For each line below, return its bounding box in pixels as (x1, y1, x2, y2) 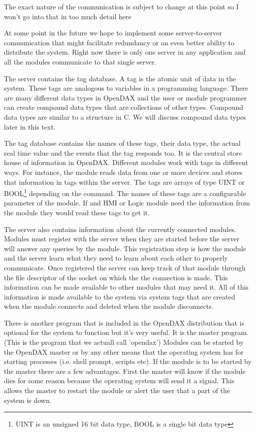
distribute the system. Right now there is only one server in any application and (4, 47, 246, 57)
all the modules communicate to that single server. (4, 56, 157, 66)
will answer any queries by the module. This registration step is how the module (4, 243, 246, 253)
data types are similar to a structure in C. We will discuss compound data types (4, 111, 246, 122)
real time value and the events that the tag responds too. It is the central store (4, 147, 242, 158)
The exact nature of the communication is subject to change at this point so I (4, 1, 239, 11)
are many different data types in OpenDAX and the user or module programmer (4, 92, 247, 102)
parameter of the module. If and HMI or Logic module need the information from (4, 198, 250, 208)
